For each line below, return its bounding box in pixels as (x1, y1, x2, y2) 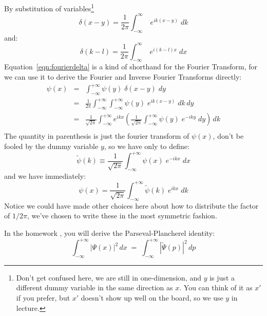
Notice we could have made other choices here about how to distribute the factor (4, 200, 259, 211)
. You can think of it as (179, 282, 253, 293)
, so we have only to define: (104, 140, 189, 151)
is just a (209, 272, 235, 283)
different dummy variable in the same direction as (16, 282, 173, 293)
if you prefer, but (16, 292, 70, 303)
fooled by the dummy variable (4, 140, 99, 151)
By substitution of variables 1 (4, 2, 94, 13)
